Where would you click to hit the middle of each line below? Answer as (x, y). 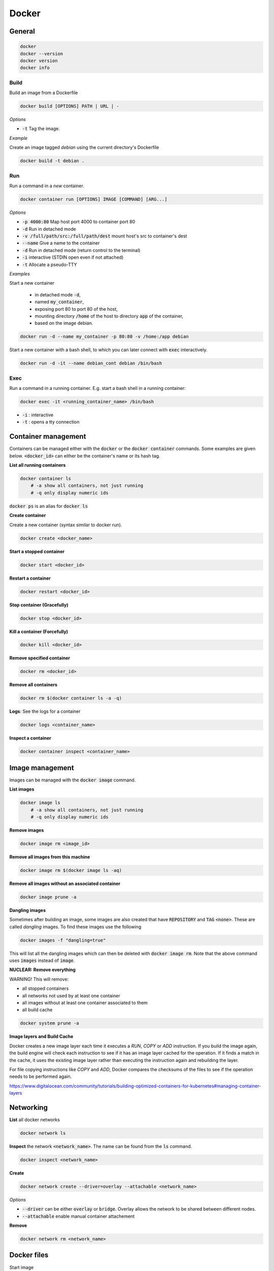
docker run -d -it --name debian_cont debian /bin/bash (91, 363)
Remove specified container (40, 658)
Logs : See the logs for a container (45, 711)
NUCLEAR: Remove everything (42, 970)
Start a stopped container (37, 551)
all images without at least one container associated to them (85, 1003)
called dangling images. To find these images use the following (75, 927)
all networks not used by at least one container (71, 995)
